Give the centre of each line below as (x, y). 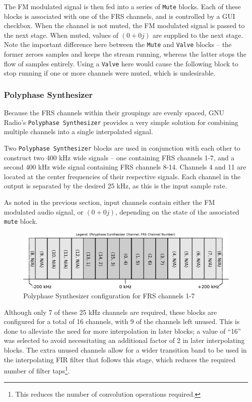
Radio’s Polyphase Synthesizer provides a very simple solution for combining (121, 122)
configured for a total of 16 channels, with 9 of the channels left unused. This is (122, 321)
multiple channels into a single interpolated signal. (79, 131)
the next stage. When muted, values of (61, 35)
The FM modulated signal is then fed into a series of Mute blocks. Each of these (122, 6)
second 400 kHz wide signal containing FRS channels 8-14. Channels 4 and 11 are (125, 167)
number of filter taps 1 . (37, 370)
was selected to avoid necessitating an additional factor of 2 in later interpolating (124, 340)
